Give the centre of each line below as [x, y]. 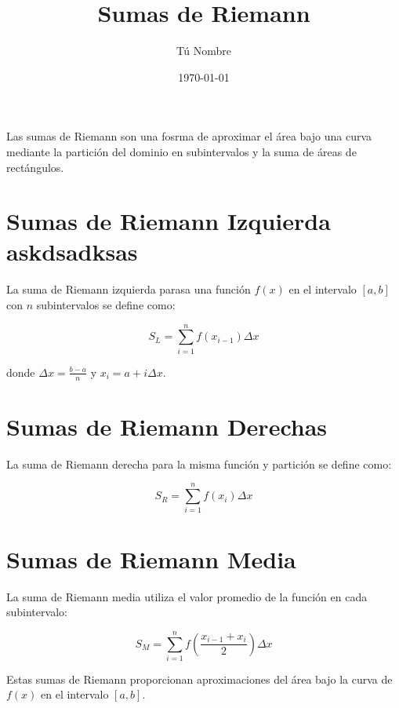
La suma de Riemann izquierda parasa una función [129, 289]
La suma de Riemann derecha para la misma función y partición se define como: [199, 463]
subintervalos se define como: [106, 305]
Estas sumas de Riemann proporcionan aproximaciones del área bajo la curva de [199, 679]
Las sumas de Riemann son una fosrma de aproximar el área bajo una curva [189, 136]
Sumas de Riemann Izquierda [169, 221]
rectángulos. [35, 167]
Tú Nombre [204, 51]
